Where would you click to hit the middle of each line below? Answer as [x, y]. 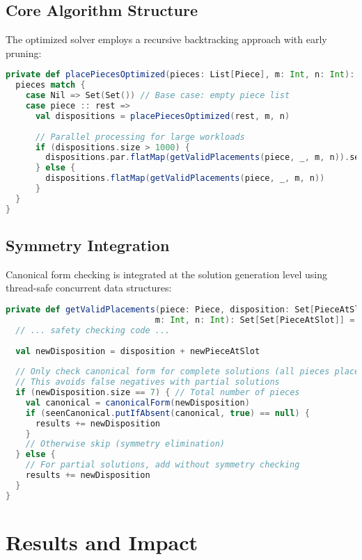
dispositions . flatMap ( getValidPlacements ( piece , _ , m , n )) [185, 178]
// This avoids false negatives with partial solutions [148, 382]
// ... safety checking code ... [93, 330]
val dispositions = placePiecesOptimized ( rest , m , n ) [163, 116]
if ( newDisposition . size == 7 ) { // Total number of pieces [158, 393]
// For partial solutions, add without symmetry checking [163, 465]
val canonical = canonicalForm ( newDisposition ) [137, 402]
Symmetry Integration [88, 245]
